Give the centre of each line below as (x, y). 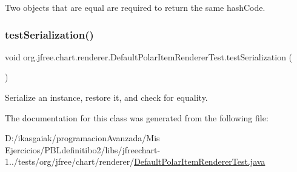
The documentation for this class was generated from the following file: (137, 117)
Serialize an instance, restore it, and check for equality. (106, 97)
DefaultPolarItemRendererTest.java (200, 161)
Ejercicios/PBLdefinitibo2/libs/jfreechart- (83, 149)
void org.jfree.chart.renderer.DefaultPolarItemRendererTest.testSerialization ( (149, 56)
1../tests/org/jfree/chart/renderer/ (70, 161)
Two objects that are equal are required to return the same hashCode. (135, 7)
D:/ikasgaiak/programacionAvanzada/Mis (82, 138)
